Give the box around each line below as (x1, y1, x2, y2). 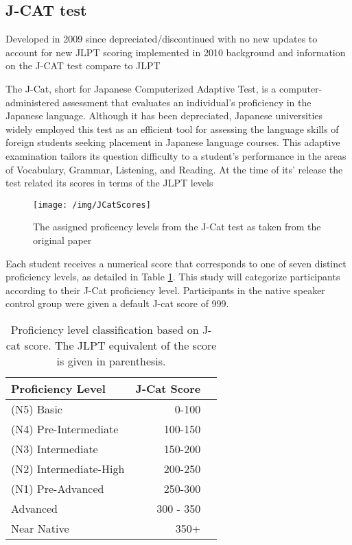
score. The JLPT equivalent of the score (24, 337, 217, 353)
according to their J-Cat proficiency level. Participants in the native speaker (5, 282, 325, 297)
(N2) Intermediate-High (11, 460, 125, 476)
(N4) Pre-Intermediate (11, 420, 119, 437)
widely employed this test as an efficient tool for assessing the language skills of (5, 121, 339, 136)
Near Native (11, 520, 69, 536)
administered (5, 95, 60, 109)
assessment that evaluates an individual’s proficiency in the (62, 95, 312, 109)
